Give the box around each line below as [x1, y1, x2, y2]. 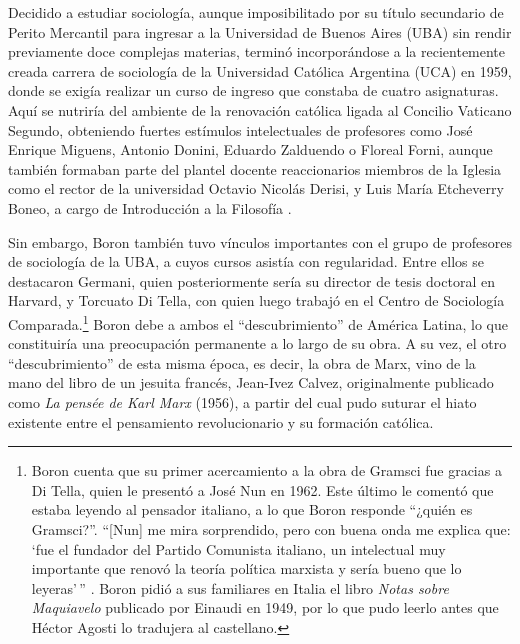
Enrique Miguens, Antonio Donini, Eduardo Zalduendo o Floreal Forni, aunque [8, 139, 493, 160]
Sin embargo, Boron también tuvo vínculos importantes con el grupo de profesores [8, 231, 512, 252]
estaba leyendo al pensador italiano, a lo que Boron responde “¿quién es [31, 499, 473, 520]
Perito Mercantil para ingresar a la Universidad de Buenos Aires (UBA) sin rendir [8, 21, 512, 42]
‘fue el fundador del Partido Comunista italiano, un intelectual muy [31, 538, 446, 559]
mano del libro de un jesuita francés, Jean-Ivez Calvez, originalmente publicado [8, 372, 494, 393]
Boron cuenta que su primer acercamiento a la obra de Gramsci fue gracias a [31, 460, 502, 481]
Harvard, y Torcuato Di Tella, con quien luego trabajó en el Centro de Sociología [8, 290, 505, 311]
